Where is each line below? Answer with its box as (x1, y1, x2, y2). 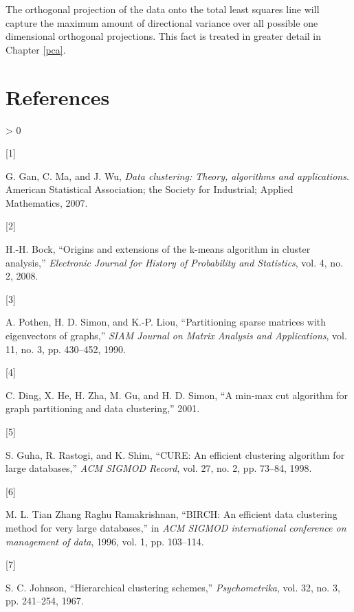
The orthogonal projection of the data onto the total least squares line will (5, 2, 320, 16)
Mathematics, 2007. (5, 195, 88, 209)
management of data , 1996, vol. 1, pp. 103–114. (5, 534, 204, 548)
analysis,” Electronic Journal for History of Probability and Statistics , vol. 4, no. (5, 255, 344, 269)
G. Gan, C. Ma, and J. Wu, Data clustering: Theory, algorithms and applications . (5, 168, 349, 183)
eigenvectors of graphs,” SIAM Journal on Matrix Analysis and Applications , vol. (5, 328, 347, 343)
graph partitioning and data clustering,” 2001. (5, 401, 200, 416)
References (5, 82, 110, 111)
